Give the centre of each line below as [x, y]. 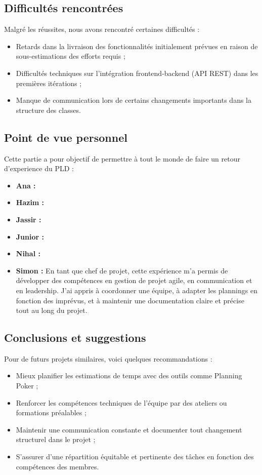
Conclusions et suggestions [75, 338]
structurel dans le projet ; [56, 439]
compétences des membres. [57, 466]
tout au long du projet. [52, 310]
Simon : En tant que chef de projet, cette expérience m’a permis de [122, 270]
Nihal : [28, 253]
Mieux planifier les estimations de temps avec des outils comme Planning [129, 375]
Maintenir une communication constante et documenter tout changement [129, 429]
